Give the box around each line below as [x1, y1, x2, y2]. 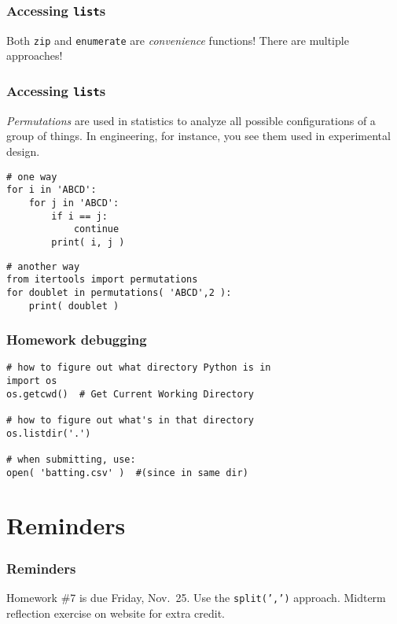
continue [73, 223, 119, 235]
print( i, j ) [51, 236, 125, 248]
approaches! [6, 47, 63, 64]
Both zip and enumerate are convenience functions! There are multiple [6, 31, 349, 48]
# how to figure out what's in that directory [6, 415, 254, 426]
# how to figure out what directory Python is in [6, 362, 271, 374]
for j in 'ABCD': [28, 197, 119, 209]
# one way [6, 171, 57, 183]
